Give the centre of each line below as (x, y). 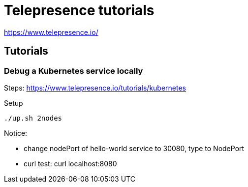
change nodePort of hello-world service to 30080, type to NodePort (134, 148)
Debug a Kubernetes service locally (74, 71)
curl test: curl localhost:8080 (70, 163)
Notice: (16, 133)
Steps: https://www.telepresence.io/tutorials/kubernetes (95, 88)
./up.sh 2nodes (33, 118)
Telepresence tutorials (79, 10)
